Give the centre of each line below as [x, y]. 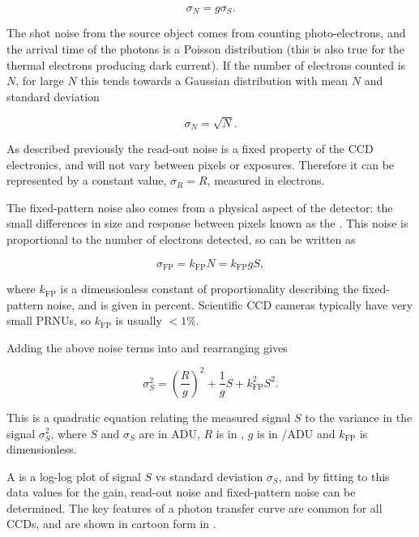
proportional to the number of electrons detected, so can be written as [181, 239]
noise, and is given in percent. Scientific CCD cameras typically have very [230, 304]
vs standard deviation [209, 476]
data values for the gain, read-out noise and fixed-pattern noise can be [181, 492]
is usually [139, 320]
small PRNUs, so [49, 320]
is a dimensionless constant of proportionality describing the [209, 289]
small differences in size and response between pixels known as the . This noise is [207, 223]
